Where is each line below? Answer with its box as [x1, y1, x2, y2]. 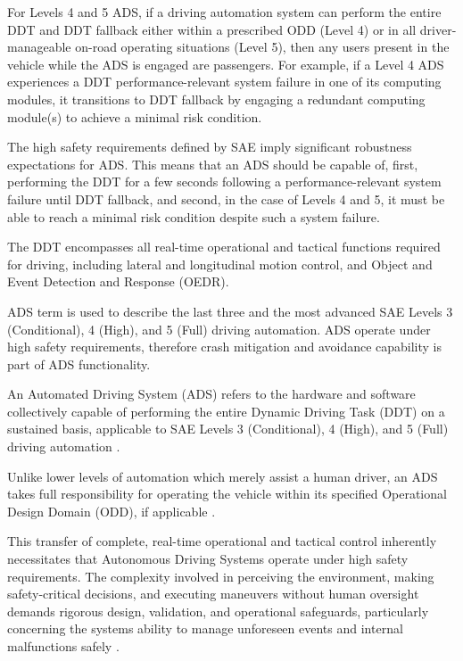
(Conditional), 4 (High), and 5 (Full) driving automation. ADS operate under [7, 319, 431, 338]
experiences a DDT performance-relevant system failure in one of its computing [7, 72, 442, 91]
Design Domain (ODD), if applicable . [7, 501, 216, 520]
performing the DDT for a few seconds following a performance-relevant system [7, 172, 442, 191]
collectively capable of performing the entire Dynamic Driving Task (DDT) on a [7, 401, 445, 420]
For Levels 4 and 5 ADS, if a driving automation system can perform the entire [7, 3, 442, 21]
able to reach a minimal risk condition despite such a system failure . [7, 207, 380, 226]
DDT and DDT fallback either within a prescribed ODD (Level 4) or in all [7, 20, 417, 38]
